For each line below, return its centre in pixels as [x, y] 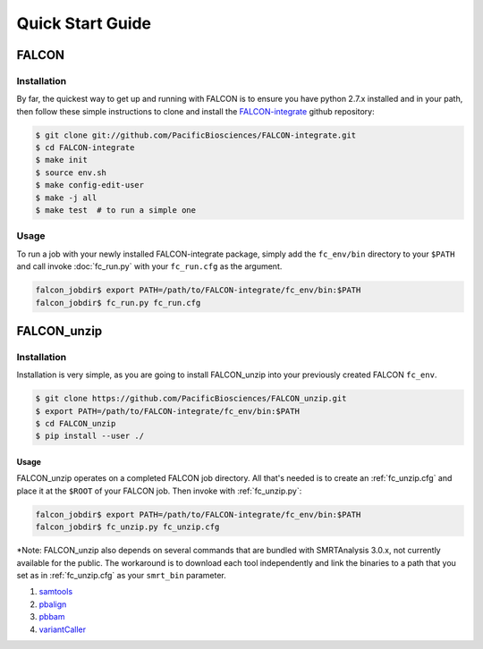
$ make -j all [66, 198]
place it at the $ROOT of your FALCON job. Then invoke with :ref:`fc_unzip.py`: [159, 491]
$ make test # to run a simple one [116, 211]
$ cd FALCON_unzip [76, 424]
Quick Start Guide [84, 23]
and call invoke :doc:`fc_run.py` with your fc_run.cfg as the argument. [149, 266]
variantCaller [63, 629]
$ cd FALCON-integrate [85, 148]
